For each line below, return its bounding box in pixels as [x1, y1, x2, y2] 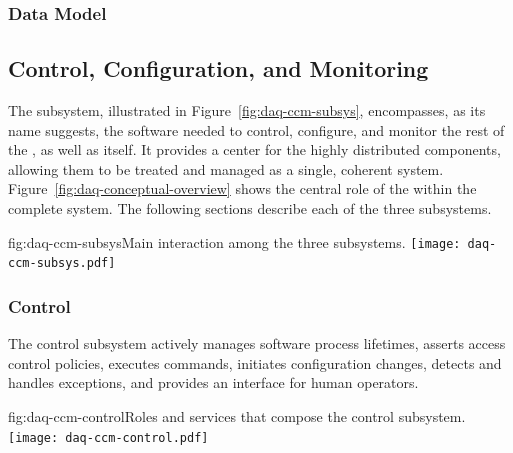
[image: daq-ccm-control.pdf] [8, 430, 209, 445]
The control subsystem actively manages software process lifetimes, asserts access [8, 333, 506, 354]
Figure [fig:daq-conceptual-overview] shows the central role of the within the [8, 178, 477, 199]
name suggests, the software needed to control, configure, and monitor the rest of [8, 119, 505, 140]
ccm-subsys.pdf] [8, 256, 116, 271]
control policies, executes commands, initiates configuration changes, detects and [8, 352, 502, 373]
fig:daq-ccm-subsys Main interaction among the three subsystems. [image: [8, 231, 461, 252]
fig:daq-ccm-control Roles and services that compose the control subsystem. [8, 405, 466, 426]
